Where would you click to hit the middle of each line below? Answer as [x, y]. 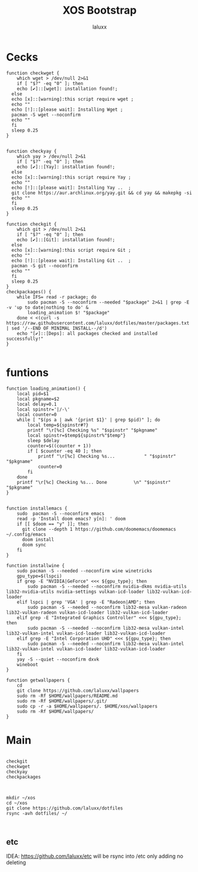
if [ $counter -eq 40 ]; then [65, 451]
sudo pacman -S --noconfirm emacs [61, 513]
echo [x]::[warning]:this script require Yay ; [71, 177]
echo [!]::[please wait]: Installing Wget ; [67, 110]
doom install [38, 539]
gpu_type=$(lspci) [39, 576]
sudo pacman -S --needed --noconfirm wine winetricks [84, 571]
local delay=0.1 [37, 404]
